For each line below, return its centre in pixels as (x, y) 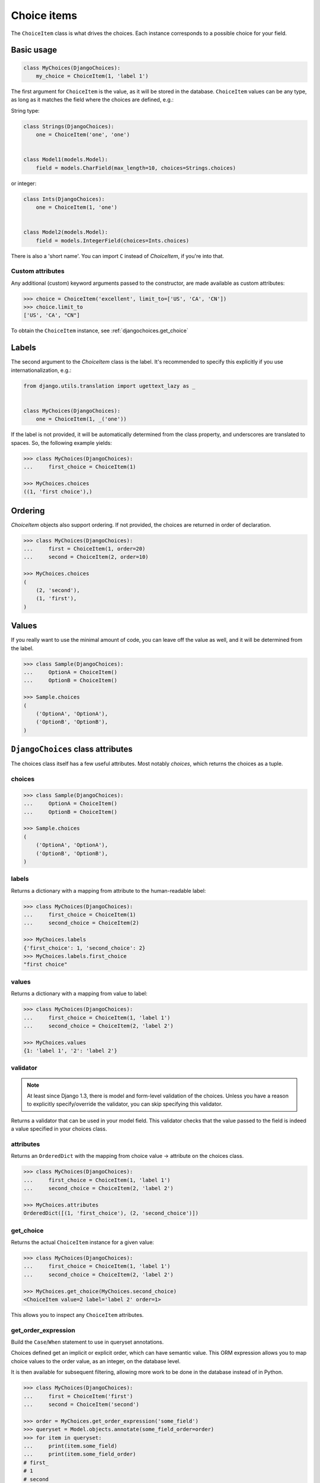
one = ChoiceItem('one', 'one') (83, 135)
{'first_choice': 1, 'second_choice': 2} (84, 948)
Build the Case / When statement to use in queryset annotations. (87, 1342)
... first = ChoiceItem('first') (78, 1396)
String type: (25, 110)
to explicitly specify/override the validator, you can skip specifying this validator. (125, 1104)
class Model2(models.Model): (66, 232)
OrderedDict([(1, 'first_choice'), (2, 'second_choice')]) (111, 1213)
